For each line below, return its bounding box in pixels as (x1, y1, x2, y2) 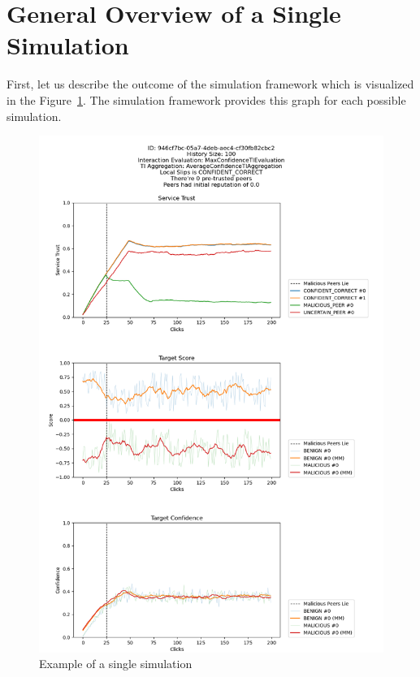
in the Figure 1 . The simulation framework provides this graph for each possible (6, 91, 406, 108)
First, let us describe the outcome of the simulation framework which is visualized (6, 75, 414, 93)
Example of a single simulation (39, 655, 193, 672)
